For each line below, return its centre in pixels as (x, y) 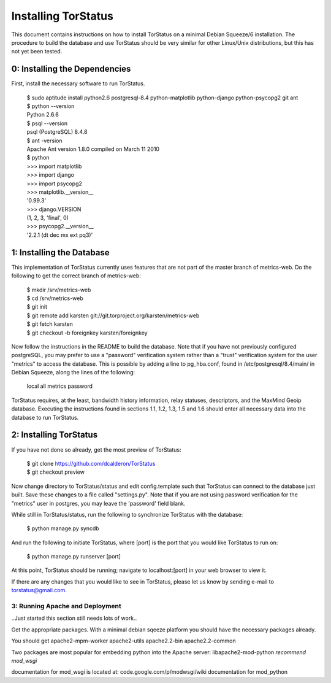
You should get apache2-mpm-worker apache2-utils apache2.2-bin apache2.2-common (124, 641)
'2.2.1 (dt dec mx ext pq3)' (60, 235)
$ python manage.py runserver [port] (74, 557)
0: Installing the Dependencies (71, 69)
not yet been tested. (37, 52)
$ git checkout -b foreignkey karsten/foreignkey (87, 333)
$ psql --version (47, 123)
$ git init (37, 307)
